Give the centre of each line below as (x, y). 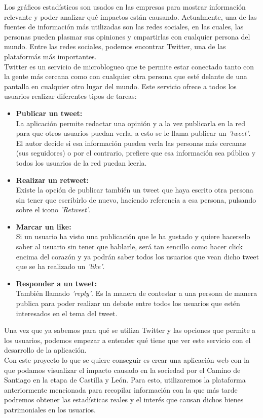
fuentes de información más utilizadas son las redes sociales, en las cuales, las (124, 27)
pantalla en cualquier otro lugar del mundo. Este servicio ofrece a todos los (120, 86)
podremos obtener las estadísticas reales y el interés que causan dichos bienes (124, 400)
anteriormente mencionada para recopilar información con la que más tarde (121, 389)
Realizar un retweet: (52, 180)
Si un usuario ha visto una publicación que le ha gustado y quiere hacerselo (133, 236)
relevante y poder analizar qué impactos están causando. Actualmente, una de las (130, 16)
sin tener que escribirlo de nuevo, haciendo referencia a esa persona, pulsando (136, 199)
